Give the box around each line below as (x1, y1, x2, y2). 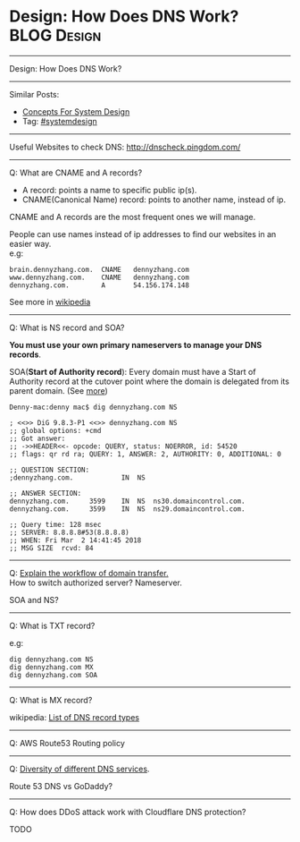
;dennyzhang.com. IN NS (9, 472, 146, 482)
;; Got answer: (9, 434, 66, 443)
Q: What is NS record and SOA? (9, 322, 125, 333)
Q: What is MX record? (9, 694, 93, 705)
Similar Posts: (9, 89, 60, 99)
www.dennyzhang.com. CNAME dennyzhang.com (9, 273, 190, 282)
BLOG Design (9, 25, 102, 46)
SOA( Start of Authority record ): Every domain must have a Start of (9, 366, 256, 377)
